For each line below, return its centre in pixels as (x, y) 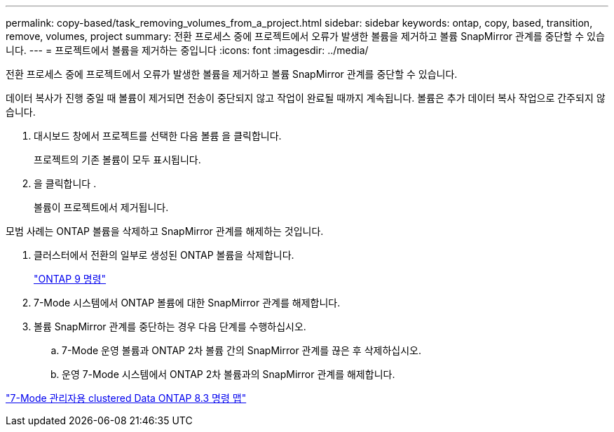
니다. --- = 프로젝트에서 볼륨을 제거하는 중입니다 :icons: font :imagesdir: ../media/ (187, 50)
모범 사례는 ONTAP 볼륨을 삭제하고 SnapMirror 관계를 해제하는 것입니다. (165, 231)
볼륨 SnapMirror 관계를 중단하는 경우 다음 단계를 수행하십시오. (170, 326)
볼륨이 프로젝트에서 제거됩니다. (101, 207)
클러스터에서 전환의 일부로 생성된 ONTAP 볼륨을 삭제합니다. (164, 255)
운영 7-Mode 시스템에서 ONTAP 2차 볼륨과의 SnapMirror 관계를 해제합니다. (228, 374)
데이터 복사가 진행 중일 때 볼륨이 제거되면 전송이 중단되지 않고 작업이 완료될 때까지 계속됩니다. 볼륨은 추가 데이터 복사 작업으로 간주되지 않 (306, 98)
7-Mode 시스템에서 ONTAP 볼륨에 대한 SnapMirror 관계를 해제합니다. (187, 303)
